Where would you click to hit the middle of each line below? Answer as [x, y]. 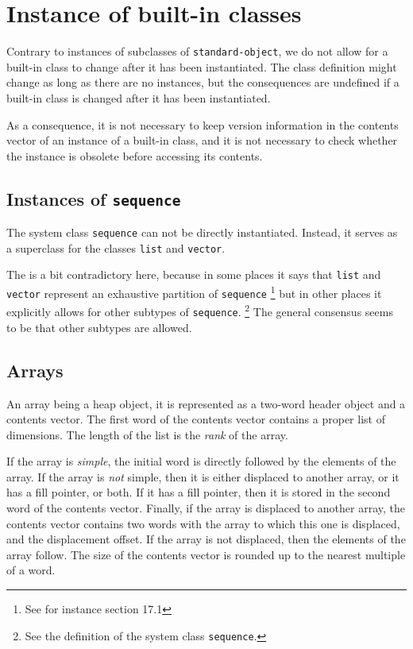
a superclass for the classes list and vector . [116, 247]
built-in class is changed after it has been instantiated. [139, 97]
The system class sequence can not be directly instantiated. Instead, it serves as [202, 232]
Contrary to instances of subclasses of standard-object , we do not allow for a [197, 51]
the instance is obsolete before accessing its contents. [135, 155]
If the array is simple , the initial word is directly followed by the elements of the [201, 461]
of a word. [31, 570]
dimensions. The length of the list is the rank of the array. [147, 434]
